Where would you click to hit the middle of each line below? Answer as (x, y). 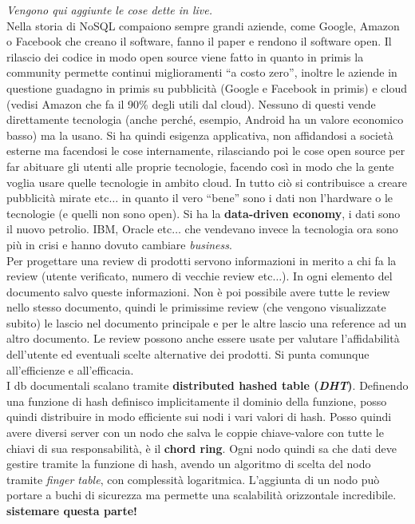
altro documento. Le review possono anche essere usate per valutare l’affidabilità (203, 338)
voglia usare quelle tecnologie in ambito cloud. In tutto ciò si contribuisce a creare (207, 182)
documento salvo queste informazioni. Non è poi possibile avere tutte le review (198, 291)
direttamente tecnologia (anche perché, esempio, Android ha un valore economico (205, 119)
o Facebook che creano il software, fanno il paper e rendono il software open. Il (199, 41)
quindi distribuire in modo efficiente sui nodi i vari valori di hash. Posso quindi (199, 417)
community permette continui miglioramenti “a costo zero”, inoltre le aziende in (202, 72)
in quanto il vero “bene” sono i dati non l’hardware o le (257, 198)
